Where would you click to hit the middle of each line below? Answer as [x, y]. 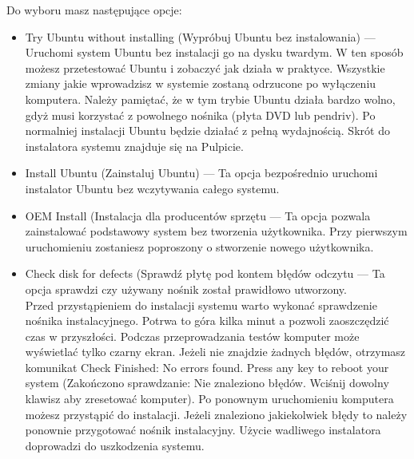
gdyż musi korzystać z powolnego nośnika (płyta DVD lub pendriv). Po [200, 115]
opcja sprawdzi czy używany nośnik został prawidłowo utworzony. [186, 289]
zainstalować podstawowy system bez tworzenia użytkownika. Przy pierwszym [216, 231]
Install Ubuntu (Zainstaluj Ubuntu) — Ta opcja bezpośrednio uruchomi [201, 173]
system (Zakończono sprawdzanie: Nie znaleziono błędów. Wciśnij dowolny [207, 383]
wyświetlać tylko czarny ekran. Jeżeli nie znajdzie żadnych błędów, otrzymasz [215, 352]
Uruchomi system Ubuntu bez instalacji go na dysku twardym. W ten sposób [214, 52]
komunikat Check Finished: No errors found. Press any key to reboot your [207, 367]
